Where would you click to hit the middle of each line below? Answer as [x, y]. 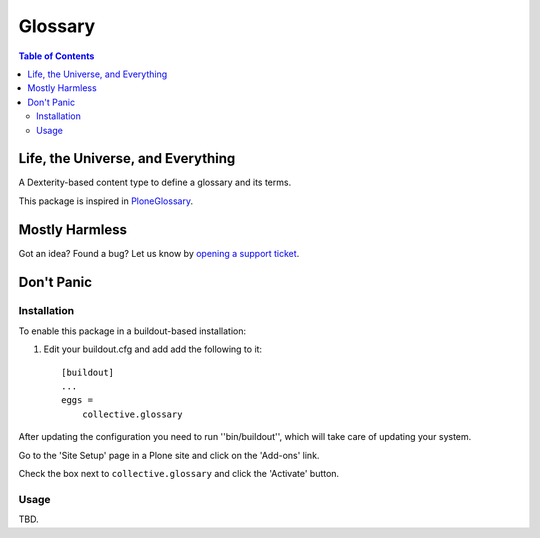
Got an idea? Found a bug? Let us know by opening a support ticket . [159, 253]
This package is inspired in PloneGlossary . [106, 201]
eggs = [77, 400]
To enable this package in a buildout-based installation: [132, 331]
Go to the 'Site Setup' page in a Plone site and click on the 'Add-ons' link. [169, 455]
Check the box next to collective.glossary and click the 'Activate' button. [179, 473]
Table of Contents [56, 56]
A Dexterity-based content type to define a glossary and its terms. [155, 182]
